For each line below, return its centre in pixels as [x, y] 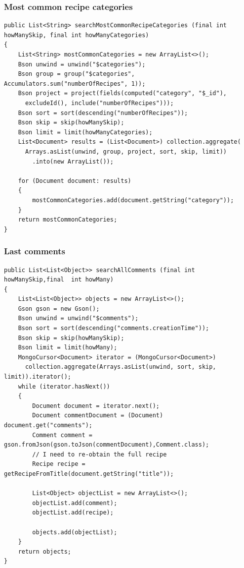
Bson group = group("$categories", [76, 74]
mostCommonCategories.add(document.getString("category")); [133, 200]
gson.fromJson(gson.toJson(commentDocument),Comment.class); [107, 445]
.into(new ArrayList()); [73, 161]
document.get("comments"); [48, 425]
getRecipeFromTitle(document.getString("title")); [89, 474]
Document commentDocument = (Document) [98, 416]
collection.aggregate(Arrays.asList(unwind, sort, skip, [121, 367]
